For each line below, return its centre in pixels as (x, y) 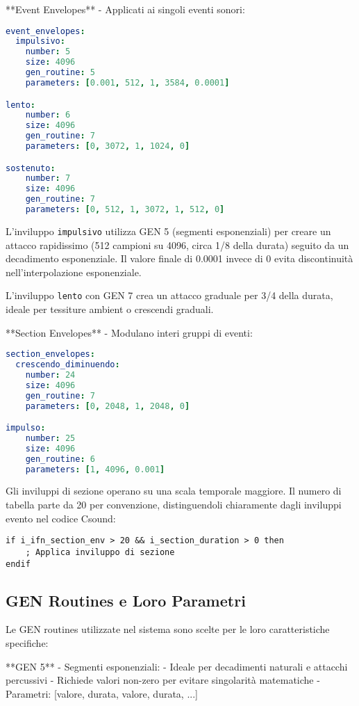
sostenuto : (31, 168)
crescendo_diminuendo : (68, 365)
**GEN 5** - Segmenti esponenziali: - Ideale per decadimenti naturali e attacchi (177, 666)
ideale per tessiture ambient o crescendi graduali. (110, 309)
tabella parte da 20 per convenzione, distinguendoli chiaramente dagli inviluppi (174, 505)
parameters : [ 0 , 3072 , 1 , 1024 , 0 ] (108, 146)
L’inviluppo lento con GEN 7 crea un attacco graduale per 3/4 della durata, (169, 295)
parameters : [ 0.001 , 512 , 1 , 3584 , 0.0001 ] (127, 82)
